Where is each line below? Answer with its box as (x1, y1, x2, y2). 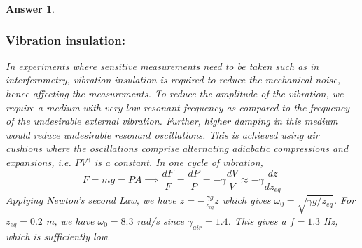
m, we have (46, 213, 95, 228)
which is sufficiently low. (6, 228, 111, 243)
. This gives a (228, 213, 286, 228)
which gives (222, 193, 271, 207)
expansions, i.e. (6, 154, 71, 169)
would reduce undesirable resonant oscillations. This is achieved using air (6, 127, 319, 142)
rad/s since (137, 213, 184, 228)
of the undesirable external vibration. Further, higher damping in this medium (6, 113, 338, 128)
